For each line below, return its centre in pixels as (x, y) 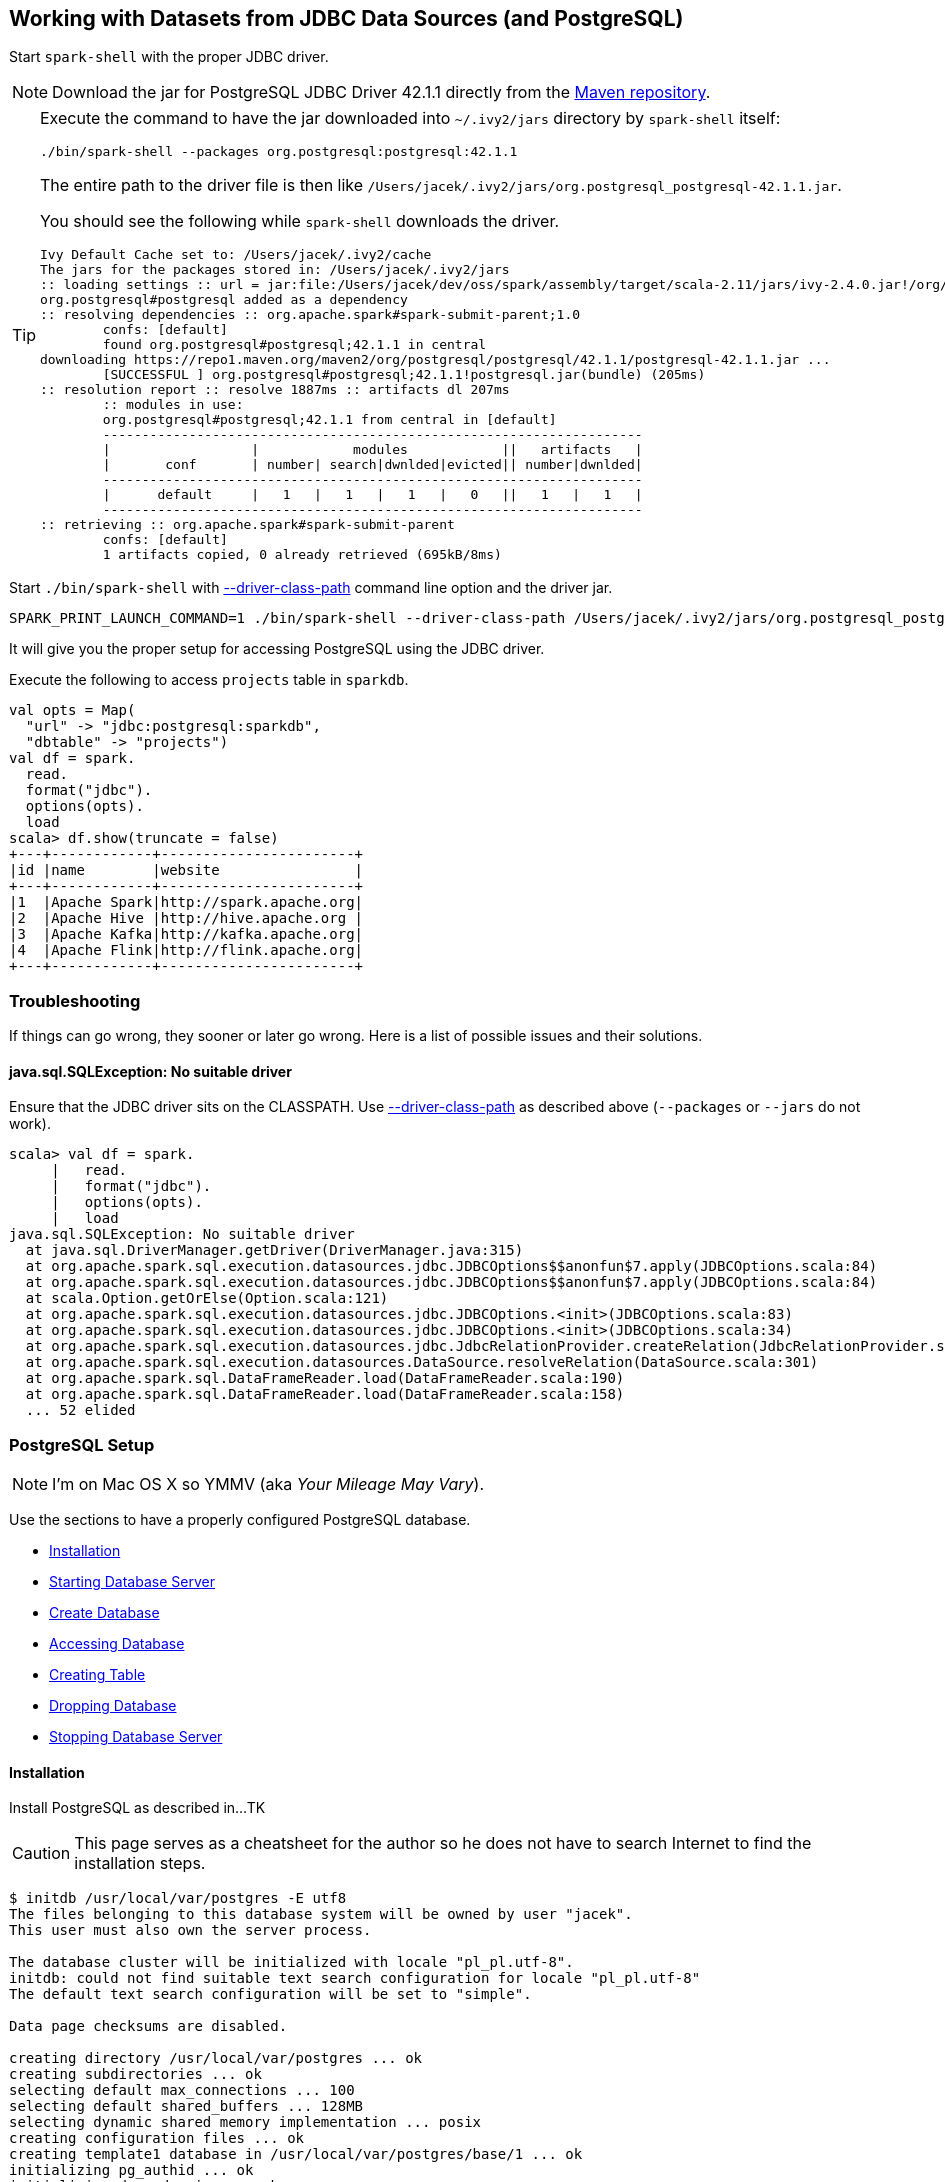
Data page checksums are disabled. (148, 2026)
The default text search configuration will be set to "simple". (270, 1994)
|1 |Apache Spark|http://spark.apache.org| (186, 902)
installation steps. (140, 1863)
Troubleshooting (75, 1000)
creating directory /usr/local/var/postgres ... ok (216, 2058)
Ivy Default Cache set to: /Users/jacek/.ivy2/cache (236, 255)
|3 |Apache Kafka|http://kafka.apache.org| (186, 934)
